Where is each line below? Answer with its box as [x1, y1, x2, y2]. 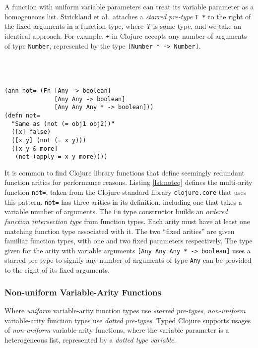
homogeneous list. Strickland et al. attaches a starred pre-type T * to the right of [4, 11, 251, 21]
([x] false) [11, 128, 51, 136]
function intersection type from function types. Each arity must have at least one [4, 216, 251, 226]
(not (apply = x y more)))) [15, 153, 108, 161]
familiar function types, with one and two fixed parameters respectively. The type [4, 235, 253, 246]
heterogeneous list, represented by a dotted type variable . [4, 334, 176, 345]
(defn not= [4, 112, 40, 119]
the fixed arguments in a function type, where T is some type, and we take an [4, 21, 241, 31]
